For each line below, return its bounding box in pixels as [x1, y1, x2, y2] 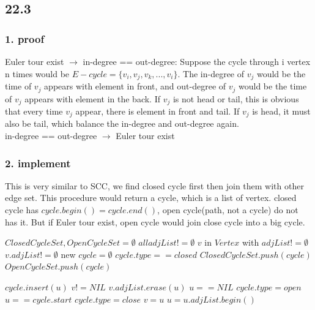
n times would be [5, 67, 70, 80]
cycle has [5, 203, 39, 216]
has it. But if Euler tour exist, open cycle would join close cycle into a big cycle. [5, 215, 305, 228]
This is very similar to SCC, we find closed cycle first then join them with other [5, 179, 304, 192]
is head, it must [252, 104, 311, 117]
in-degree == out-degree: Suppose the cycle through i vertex [83, 55, 311, 67]
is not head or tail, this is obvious [172, 92, 299, 105]
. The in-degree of [177, 67, 245, 80]
